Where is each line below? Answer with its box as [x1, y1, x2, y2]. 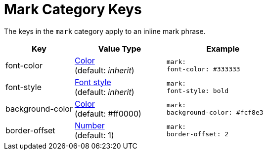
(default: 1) [74, 130, 114, 140]
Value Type [98, 43, 141, 54]
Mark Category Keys [4, 1, 142, 18]
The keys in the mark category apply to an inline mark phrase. [4, 27, 206, 35]
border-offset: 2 [166, 130, 229, 138]
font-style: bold [166, 87, 229, 94]
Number [74, 120, 105, 130]
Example [206, 43, 240, 54]
